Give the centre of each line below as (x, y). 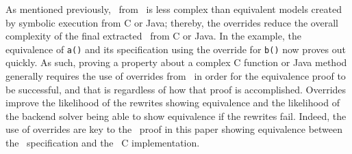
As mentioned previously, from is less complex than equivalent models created (174, 9)
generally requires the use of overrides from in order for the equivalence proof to (176, 76)
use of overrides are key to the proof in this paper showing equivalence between (174, 129)
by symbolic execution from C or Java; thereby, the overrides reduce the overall (172, 22)
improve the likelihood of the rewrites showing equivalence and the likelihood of (173, 103)
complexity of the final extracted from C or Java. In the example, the (153, 36)
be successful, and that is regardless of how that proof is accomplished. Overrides (176, 89)
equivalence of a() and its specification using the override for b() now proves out (176, 49)
